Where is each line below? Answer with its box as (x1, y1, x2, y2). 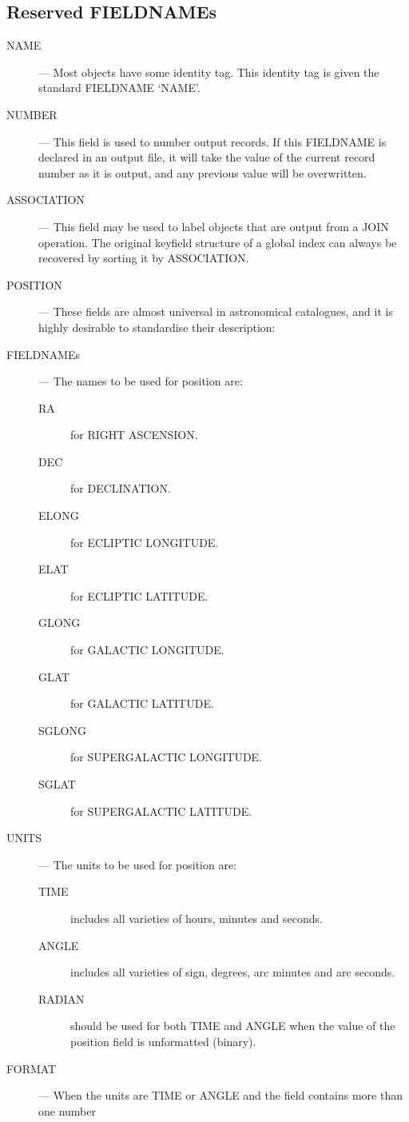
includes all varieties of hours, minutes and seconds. (70, 909, 323, 926)
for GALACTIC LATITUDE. (70, 695, 214, 712)
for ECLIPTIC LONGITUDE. (70, 533, 219, 550)
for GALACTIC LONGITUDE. (70, 641, 224, 658)
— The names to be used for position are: (38, 373, 243, 389)
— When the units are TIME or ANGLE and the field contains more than (38, 1087, 403, 1104)
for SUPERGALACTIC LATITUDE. (70, 802, 252, 819)
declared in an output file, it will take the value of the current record (38, 149, 375, 166)
